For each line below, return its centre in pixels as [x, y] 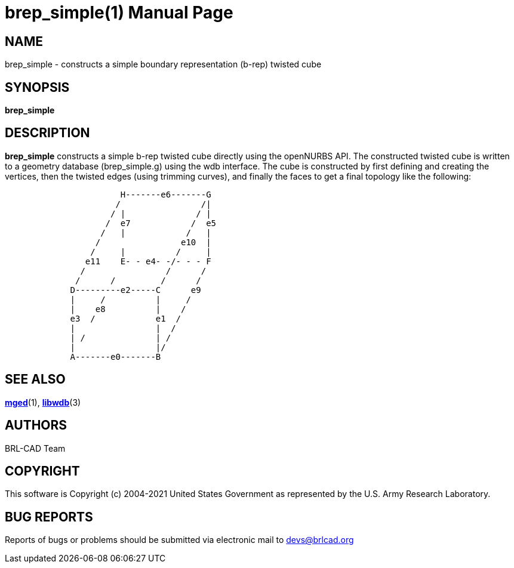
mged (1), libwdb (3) [43, 402]
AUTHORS [36, 425]
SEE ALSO [35, 379]
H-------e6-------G [166, 194]
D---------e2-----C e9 [136, 290]
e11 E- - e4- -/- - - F [148, 261]
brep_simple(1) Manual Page [119, 13]
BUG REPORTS [49, 517]
